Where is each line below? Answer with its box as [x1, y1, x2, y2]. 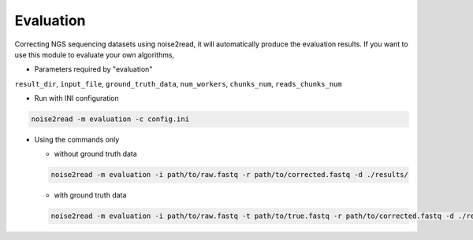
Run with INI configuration [34, 94, 120, 103]
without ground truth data [54, 150, 137, 159]
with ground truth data [54, 190, 127, 200]
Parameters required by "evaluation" [34, 65, 153, 74]
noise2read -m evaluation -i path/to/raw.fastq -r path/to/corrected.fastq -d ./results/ [50, 170, 409, 179]
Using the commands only [34, 135, 120, 145]
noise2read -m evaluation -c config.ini [31, 115, 189, 124]
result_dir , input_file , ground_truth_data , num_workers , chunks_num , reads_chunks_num [14, 79, 342, 88]
